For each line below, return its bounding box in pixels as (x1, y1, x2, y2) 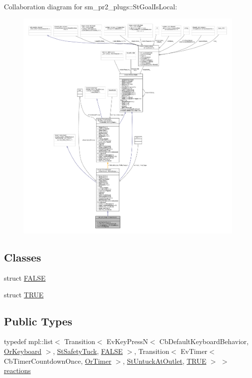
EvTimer (180, 346, 208, 356)
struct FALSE (4, 273, 46, 283)
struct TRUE (4, 289, 44, 299)
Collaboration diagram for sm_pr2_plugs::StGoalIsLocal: (4, 1, 177, 11)
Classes (4, 250, 41, 265)
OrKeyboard (4, 346, 42, 356)
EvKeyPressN (107, 336, 148, 347)
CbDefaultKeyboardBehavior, (159, 336, 249, 347)
